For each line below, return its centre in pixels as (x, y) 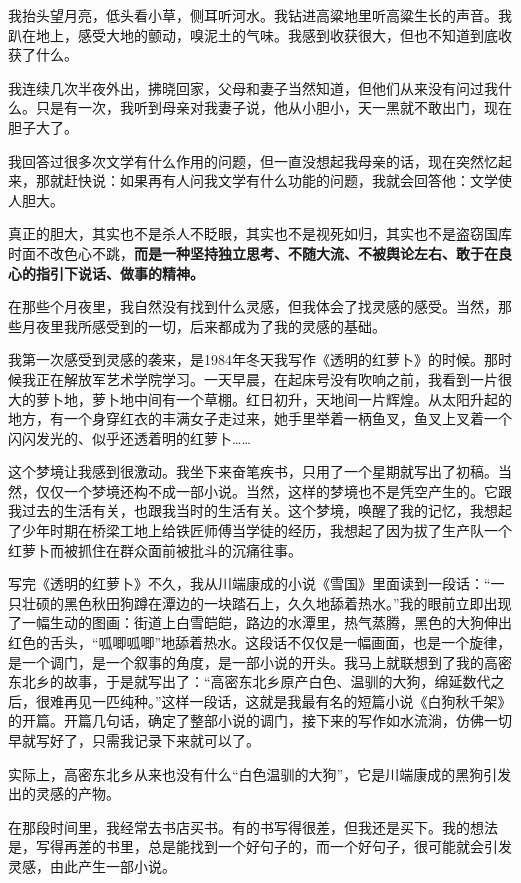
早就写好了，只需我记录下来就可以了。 (134, 740)
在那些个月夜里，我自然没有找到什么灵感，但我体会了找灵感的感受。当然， (253, 306)
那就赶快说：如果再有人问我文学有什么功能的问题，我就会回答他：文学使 (273, 180)
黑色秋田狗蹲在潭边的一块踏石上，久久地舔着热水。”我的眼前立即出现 (287, 602)
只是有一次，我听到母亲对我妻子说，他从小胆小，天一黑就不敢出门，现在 (273, 107)
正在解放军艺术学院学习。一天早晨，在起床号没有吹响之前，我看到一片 (266, 378)
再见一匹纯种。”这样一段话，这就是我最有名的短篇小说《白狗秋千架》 (287, 700)
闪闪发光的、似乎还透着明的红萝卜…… (129, 437)
